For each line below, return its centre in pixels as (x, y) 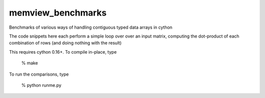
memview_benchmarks (58, 13)
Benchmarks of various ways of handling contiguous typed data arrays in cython (91, 27)
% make (30, 63)
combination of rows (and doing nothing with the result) (66, 43)
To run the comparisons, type (39, 74)
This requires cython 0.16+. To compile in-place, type (63, 52)
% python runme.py (41, 85)
